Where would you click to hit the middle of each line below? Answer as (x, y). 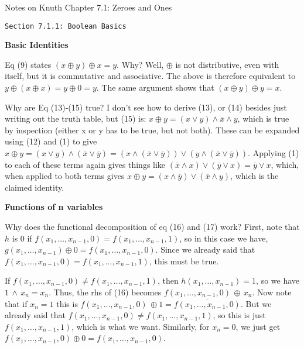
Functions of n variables (54, 207)
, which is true (263, 118)
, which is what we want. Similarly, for (141, 326)
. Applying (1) (274, 153)
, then (168, 280)
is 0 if (22, 238)
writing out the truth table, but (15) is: (76, 118)
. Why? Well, (140, 64)
